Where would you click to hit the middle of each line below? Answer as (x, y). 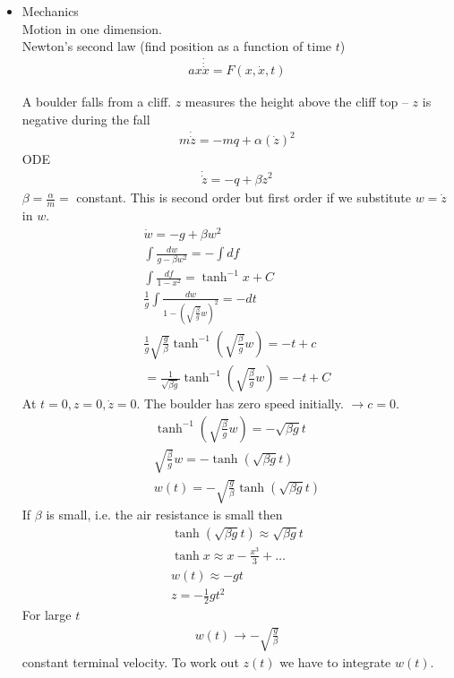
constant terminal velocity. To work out (130, 662)
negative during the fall (86, 120)
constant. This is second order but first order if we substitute (244, 197)
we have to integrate (335, 662)
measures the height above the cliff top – (296, 102)
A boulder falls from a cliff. (97, 102)
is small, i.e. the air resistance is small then (164, 515)
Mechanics (50, 11)
